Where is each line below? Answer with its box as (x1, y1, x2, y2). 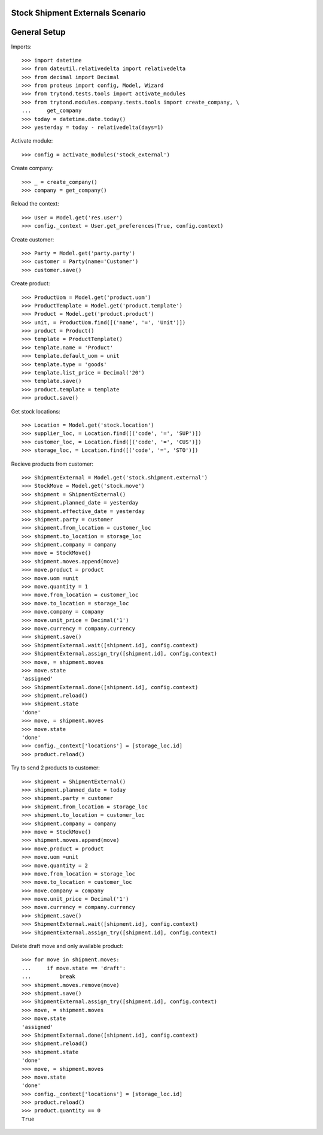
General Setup (11, 27, 66, 37)
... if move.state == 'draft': (22, 965, 126, 971)
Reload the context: (11, 200, 59, 207)
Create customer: (11, 236, 54, 243)
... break (22, 973, 76, 980)
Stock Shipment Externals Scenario (11, 8, 146, 18)
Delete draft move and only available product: (11, 943, 124, 950)
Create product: (11, 280, 50, 287)
